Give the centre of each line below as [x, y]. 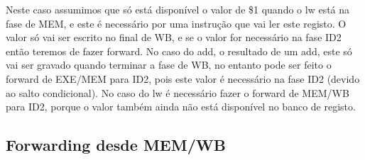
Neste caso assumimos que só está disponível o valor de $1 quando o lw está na [178, 9]
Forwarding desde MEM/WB [116, 145]
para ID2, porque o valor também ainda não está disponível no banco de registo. [181, 107]
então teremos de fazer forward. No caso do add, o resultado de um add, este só [179, 51]
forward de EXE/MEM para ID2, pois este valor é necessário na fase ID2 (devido [183, 78]
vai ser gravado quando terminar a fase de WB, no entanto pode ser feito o [169, 65]
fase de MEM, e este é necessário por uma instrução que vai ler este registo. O [176, 23]
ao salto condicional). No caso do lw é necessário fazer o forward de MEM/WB [178, 92]
